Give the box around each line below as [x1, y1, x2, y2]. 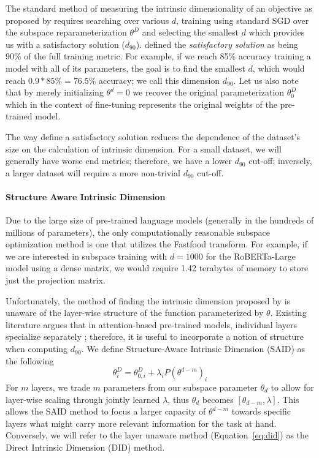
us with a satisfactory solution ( [6, 37, 125, 50]
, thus [167, 392, 190, 405]
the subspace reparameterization [6, 26, 127, 39]
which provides [248, 26, 305, 39]
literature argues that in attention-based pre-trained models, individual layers [6, 318, 298, 331]
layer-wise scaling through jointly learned [6, 392, 160, 405]
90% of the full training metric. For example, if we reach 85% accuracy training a [6, 50, 311, 62]
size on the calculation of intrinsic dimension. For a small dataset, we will [6, 142, 282, 155]
